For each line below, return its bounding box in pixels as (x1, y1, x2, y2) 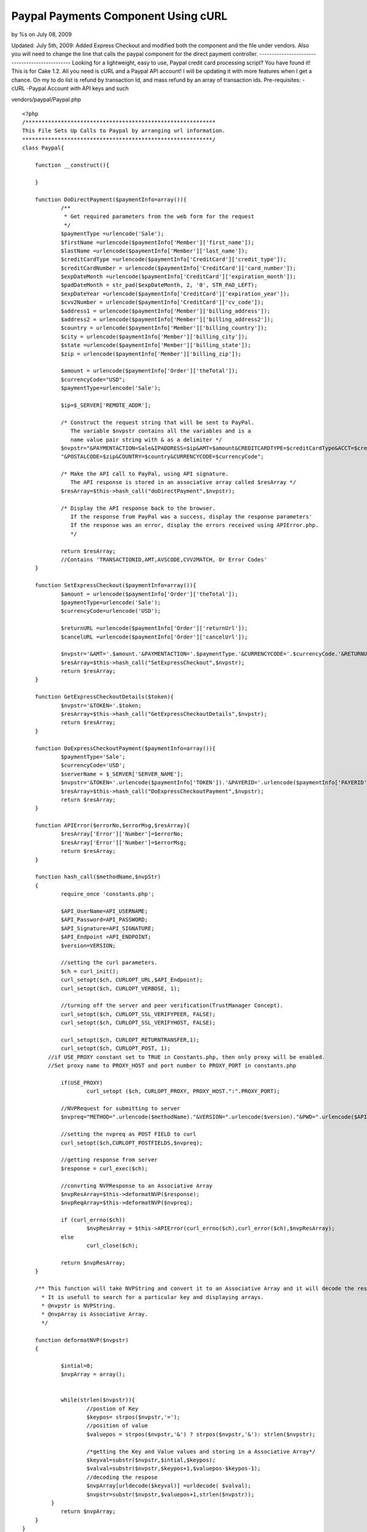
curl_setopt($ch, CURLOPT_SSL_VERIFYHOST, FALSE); (61, 1019, 216, 1026)
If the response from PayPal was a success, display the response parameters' (70, 514, 313, 520)
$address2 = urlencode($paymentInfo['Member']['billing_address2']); (61, 316, 274, 323)
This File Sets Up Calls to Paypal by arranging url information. (22, 127, 226, 134)
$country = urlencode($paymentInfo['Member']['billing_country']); (61, 325, 267, 332)
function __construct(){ (34, 162, 109, 169)
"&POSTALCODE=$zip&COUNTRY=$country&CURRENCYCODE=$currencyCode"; (61, 453, 264, 460)
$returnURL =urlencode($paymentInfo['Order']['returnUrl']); (61, 625, 248, 632)
